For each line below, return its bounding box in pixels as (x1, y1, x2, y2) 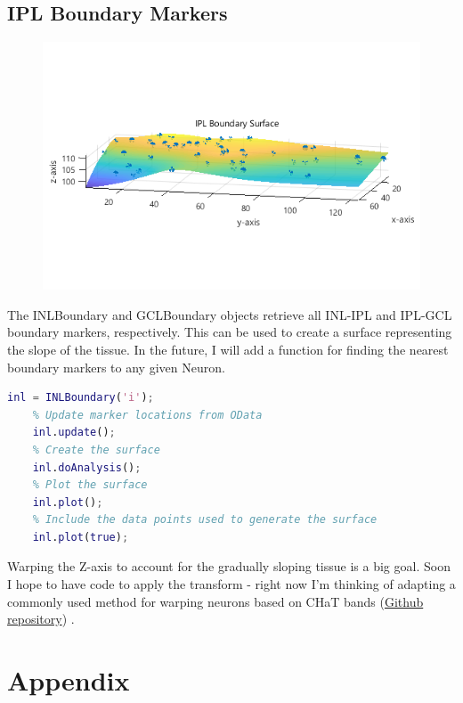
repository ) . (7, 609, 75, 628)
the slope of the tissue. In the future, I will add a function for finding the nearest (7, 339, 449, 358)
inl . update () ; (32, 426, 116, 439)
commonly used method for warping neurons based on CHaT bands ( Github (7, 592, 424, 610)
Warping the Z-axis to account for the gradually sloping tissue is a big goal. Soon (7, 557, 451, 576)
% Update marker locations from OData (32, 408, 263, 421)
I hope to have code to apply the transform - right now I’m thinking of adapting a (7, 575, 456, 593)
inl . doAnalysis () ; (32, 461, 142, 474)
